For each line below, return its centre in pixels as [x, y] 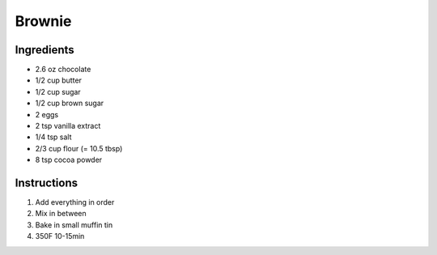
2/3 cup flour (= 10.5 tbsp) [79, 148]
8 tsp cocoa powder [69, 160]
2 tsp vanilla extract [68, 126]
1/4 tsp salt [53, 137]
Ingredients [45, 50]
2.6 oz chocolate [63, 70]
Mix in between [61, 214]
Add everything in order [75, 202]
